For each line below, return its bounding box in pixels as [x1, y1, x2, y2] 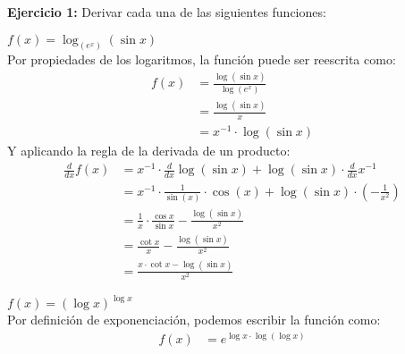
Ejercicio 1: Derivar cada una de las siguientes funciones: [7, 3, 326, 21]
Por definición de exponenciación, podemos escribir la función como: [7, 310, 381, 329]
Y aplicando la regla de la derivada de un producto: [7, 140, 291, 159]
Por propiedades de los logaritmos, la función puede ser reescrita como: [7, 50, 396, 69]
